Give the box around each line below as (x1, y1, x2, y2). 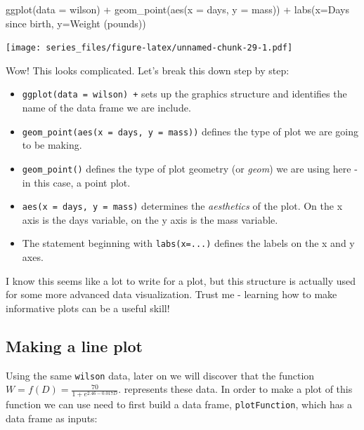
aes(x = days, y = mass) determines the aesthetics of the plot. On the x (22, 199, 343, 213)
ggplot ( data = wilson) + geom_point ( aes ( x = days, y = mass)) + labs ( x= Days (6, 2, 349, 16)
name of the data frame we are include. (22, 100, 191, 115)
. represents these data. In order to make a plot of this (118, 382, 353, 396)
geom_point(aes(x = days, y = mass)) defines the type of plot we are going (22, 123, 358, 138)
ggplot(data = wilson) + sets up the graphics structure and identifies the (22, 86, 347, 101)
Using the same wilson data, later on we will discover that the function (6, 368, 315, 382)
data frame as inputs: (6, 411, 98, 426)
